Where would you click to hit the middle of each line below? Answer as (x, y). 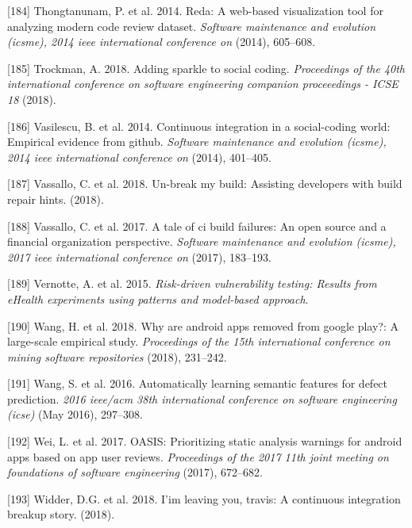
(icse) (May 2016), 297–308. (75, 414)
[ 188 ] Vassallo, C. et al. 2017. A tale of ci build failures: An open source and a (197, 226)
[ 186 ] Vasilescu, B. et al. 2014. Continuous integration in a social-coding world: (199, 126)
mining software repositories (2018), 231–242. (117, 356)
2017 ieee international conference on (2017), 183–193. (139, 256)
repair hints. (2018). (56, 199)
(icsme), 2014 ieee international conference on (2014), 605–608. (162, 42)
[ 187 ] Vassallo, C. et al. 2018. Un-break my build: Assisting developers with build (205, 184)
